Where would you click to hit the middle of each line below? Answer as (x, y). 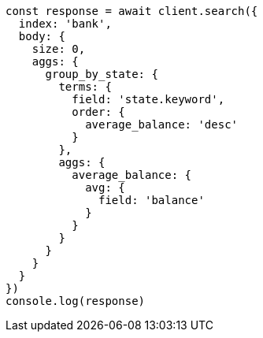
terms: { (85, 87)
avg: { (105, 188)
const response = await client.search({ (132, 11)
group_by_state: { (102, 74)
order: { (98, 112)
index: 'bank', (65, 24)
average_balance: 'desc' (162, 124)
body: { (42, 36)
